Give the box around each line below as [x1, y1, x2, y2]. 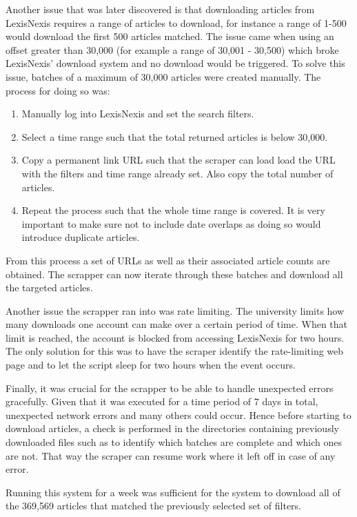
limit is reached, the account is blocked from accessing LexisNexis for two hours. [6, 330, 345, 344]
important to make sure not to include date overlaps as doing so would [21, 216, 321, 231]
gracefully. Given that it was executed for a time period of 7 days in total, [6, 394, 318, 409]
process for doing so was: [6, 83, 110, 97]
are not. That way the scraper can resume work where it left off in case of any [6, 448, 336, 462]
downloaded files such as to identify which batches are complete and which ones [6, 435, 343, 449]
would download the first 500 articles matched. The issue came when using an [6, 29, 334, 43]
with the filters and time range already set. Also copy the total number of [21, 166, 334, 180]
